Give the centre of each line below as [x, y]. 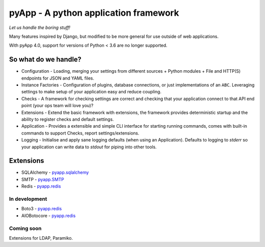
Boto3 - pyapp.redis [42, 209]
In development [28, 199]
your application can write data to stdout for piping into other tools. [89, 147]
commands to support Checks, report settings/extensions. [80, 133]
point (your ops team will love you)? [57, 106]
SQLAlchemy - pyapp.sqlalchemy [55, 172]
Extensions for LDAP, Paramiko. [41, 238]
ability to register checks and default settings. [67, 119]
